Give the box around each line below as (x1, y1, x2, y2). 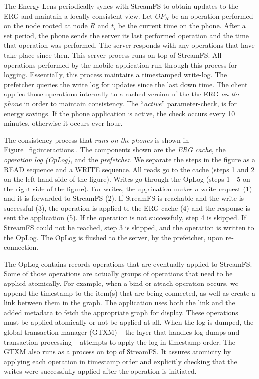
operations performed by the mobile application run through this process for (4, 59, 237, 70)
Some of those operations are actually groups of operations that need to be (4, 268, 233, 279)
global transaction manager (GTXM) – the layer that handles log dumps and (4, 327, 240, 337)
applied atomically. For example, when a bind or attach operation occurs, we (4, 278, 238, 288)
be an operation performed (171, 10, 253, 21)
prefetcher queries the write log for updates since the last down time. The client (4, 79, 248, 89)
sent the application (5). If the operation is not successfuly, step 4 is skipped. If (4, 212, 246, 223)
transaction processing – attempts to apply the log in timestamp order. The (4, 336, 236, 347)
